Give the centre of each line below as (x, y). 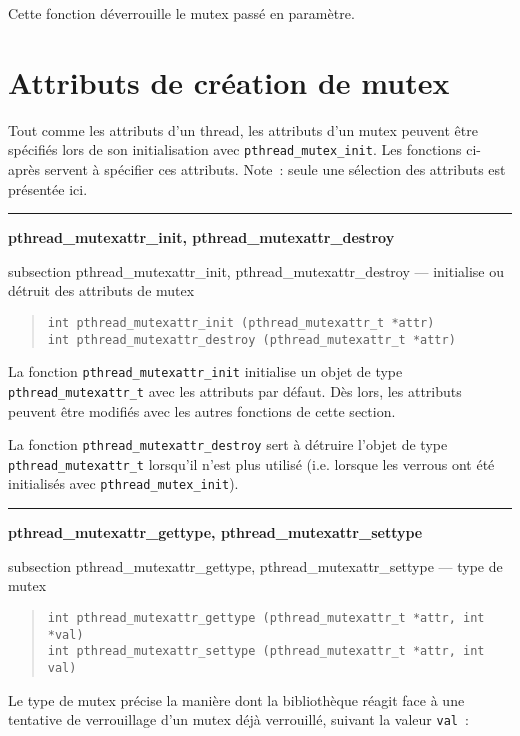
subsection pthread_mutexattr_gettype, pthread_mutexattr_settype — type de (255, 565)
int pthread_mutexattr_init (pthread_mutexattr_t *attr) (241, 322)
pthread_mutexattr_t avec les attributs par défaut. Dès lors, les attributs (235, 390)
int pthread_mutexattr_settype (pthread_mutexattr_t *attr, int (266, 651)
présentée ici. (48, 188)
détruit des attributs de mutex (101, 290)
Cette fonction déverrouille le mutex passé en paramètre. (181, 13)
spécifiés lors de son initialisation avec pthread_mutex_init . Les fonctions (235, 149)
